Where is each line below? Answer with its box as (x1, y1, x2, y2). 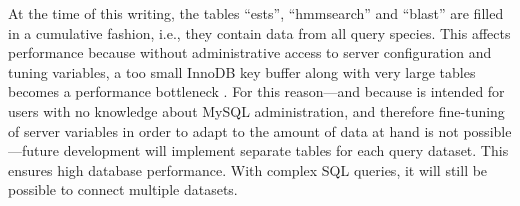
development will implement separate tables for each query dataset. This (63, 140, 509, 161)
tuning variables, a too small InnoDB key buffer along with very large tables (8, 61, 476, 82)
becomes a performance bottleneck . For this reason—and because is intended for (8, 81, 505, 102)
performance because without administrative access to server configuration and (8, 42, 492, 63)
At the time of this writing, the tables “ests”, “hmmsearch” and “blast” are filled (8, 3, 504, 23)
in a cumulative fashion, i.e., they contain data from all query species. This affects (8, 22, 511, 43)
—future (8, 140, 60, 161)
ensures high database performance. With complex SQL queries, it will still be (8, 159, 488, 180)
